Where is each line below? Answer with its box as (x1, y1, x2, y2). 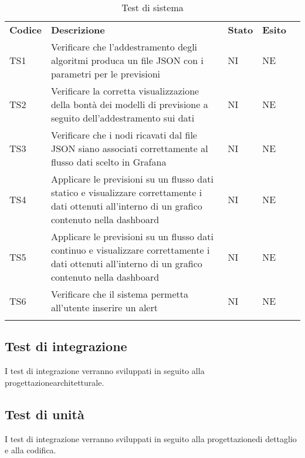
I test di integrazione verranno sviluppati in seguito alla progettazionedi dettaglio (5, 432, 297, 444)
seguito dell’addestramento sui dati (50, 111, 195, 124)
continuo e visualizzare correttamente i (50, 243, 210, 257)
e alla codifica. (5, 444, 56, 456)
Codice (9, 23, 42, 36)
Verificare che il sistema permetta (50, 287, 189, 301)
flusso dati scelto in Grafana (50, 155, 167, 169)
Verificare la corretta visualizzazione (50, 84, 199, 97)
